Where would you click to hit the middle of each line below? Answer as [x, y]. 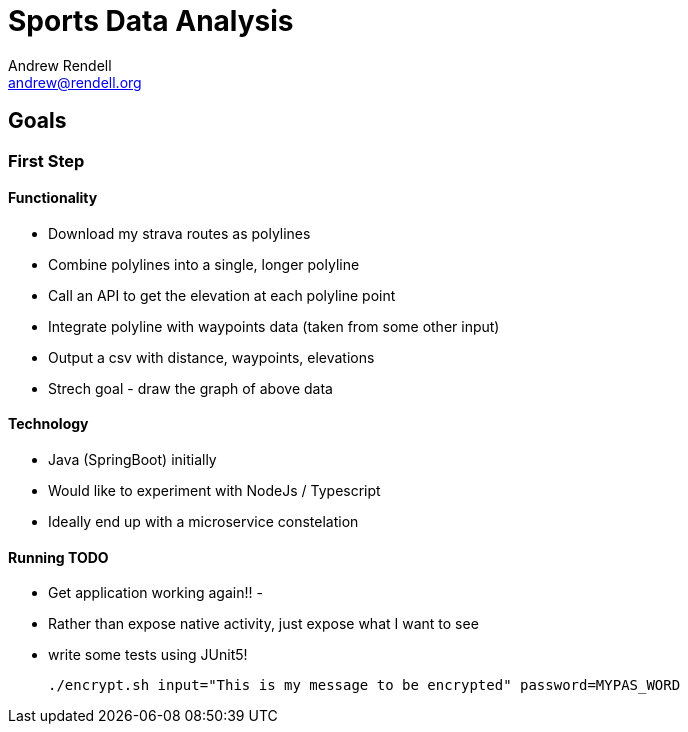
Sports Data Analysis [151, 21]
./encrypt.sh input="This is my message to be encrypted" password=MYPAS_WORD [364, 685]
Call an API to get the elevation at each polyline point [222, 295]
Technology [48, 424]
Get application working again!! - [155, 593]
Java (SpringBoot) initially [132, 460]
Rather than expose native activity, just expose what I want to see [263, 624]
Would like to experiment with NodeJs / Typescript [214, 491]
